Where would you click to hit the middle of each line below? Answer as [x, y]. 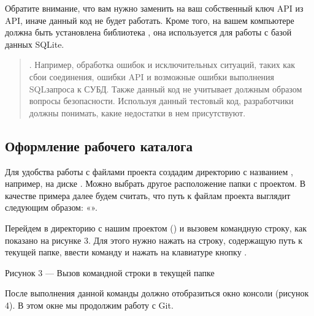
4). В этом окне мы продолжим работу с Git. [89, 305]
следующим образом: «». [51, 207]
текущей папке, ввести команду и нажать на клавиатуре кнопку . [126, 252]
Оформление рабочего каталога [99, 145]
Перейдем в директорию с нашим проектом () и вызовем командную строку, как [156, 228]
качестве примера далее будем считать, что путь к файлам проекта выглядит [148, 195]
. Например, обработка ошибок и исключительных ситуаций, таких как [162, 65]
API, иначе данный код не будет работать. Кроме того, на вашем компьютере [150, 20]
